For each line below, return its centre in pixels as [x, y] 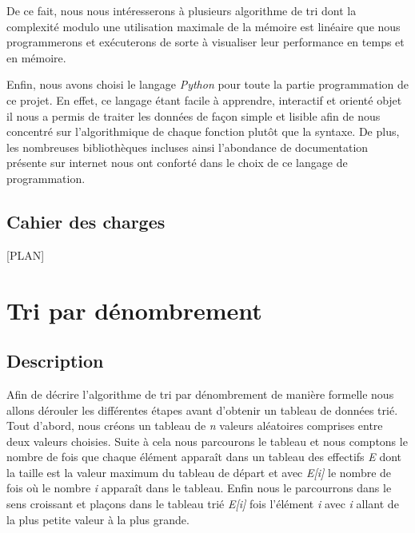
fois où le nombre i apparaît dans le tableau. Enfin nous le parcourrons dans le [199, 488]
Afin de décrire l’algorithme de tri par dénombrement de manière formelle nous [200, 394]
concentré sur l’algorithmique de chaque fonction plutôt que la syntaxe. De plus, [203, 131]
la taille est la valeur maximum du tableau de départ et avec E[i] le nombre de [199, 472]
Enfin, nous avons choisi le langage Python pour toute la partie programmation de [208, 84]
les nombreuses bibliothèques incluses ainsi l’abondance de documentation [188, 147]
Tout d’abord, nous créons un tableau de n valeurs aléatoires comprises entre [195, 426]
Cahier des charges [86, 221]
